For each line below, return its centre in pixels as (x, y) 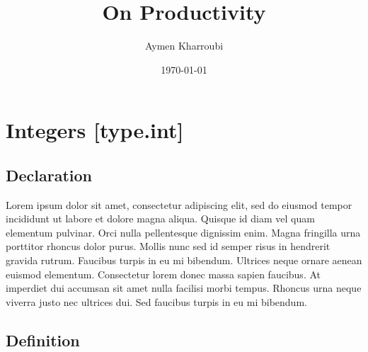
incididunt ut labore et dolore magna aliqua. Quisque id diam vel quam (160, 218)
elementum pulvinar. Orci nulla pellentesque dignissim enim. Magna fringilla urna (183, 232)
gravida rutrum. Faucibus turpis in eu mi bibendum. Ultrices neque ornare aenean (184, 260)
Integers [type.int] (95, 130)
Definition (43, 340)
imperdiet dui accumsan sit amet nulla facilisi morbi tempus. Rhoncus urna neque (184, 288)
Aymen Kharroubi (184, 46)
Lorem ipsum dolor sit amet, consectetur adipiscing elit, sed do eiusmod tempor (179, 204)
